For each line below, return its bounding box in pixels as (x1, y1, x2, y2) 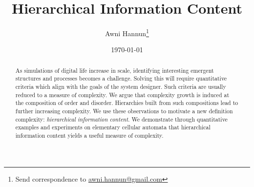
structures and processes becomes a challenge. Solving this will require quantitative (15, 74, 227, 83)
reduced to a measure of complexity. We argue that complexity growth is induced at (15, 90, 230, 99)
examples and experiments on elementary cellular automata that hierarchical (15, 123, 211, 131)
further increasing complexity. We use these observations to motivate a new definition (15, 107, 233, 115)
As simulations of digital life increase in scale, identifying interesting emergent (15, 66, 214, 74)
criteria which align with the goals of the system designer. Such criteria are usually (15, 83, 226, 91)
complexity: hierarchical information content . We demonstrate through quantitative (15, 115, 228, 123)
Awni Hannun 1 (105, 27, 149, 38)
